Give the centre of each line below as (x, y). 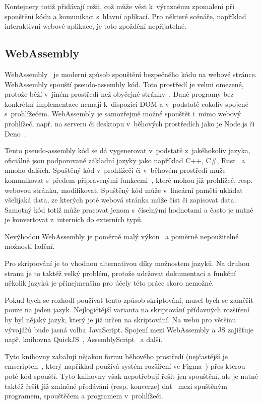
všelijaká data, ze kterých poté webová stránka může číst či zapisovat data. (120, 200)
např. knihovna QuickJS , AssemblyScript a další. (84, 339)
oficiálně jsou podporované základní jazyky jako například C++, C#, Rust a (125, 160)
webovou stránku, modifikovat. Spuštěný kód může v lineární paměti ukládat (124, 190)
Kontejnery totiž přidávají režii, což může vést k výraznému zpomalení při (120, 6)
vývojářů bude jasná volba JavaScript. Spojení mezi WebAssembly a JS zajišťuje (129, 329)
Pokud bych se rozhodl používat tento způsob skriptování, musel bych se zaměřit (129, 299)
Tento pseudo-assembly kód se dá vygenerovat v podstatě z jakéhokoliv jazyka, (127, 150)
